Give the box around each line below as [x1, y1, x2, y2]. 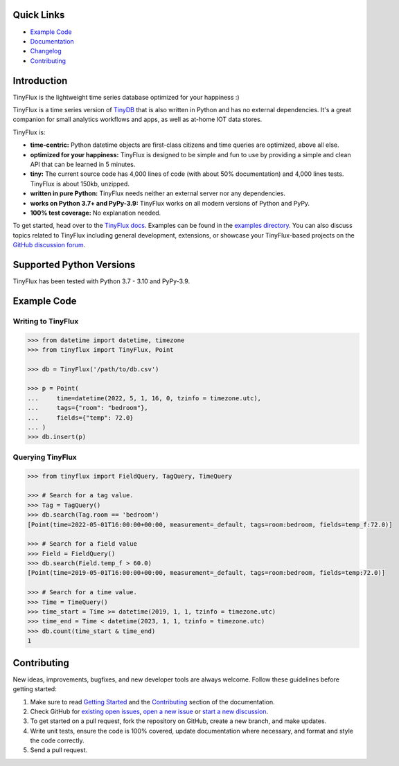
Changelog [30, 47, 62, 55]
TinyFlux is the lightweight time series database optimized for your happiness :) [12, 93, 240, 101]
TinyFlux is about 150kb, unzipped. [30, 179, 130, 188]
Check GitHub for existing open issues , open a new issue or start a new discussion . [30, 707, 269, 715]
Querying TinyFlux [12, 452, 78, 462]
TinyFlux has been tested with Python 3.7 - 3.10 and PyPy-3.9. [12, 277, 190, 285]
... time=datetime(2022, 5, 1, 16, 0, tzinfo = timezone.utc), [27, 394, 262, 402]
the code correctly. [30, 736, 85, 745]
